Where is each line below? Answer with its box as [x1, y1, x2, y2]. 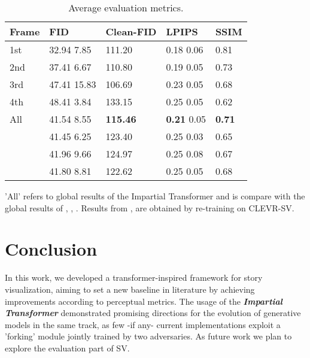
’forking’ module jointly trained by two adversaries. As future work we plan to [5, 330, 292, 342]
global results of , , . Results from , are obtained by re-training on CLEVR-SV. [5, 201, 294, 214]
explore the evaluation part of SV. [5, 341, 130, 354]
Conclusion [5, 236, 98, 261]
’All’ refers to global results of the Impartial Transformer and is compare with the [5, 190, 305, 202]
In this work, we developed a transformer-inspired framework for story [5, 271, 263, 284]
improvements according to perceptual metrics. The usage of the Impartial [5, 295, 282, 307]
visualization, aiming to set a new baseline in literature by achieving [5, 283, 255, 295]
